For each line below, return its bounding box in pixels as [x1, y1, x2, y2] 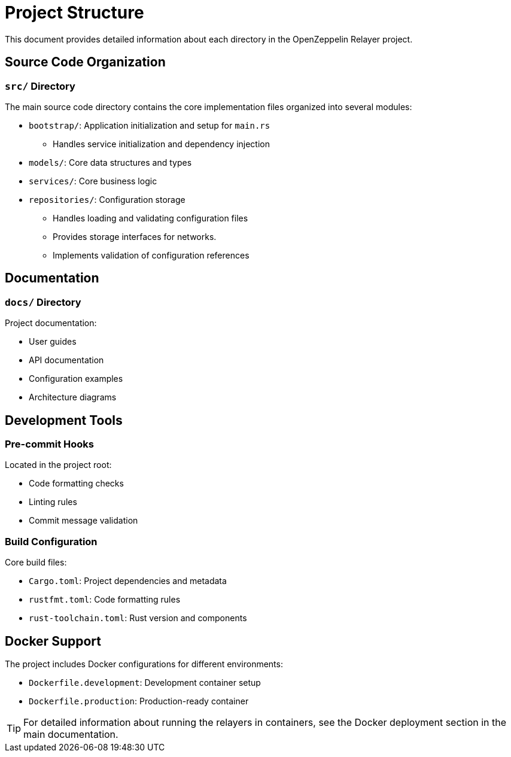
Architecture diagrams [29, 392, 117, 403]
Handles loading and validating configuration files [53, 212, 248, 223]
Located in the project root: [5, 460, 112, 470]
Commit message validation [29, 515, 138, 526]
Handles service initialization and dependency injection [53, 138, 270, 149]
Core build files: [5, 557, 67, 568]
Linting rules [29, 497, 77, 507]
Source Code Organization [5, 54, 166, 70]
